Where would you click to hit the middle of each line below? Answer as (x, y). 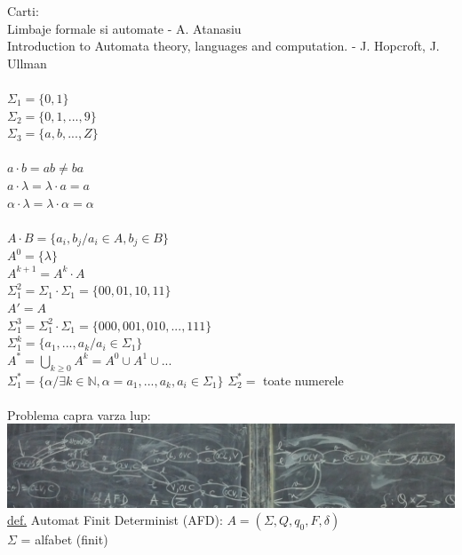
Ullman (27, 63)
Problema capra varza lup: (79, 414)
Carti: (23, 11)
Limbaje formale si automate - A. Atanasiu (124, 28)
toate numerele (303, 380)
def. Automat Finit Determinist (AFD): (115, 520)
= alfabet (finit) (64, 539)
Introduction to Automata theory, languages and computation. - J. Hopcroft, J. (223, 46)
